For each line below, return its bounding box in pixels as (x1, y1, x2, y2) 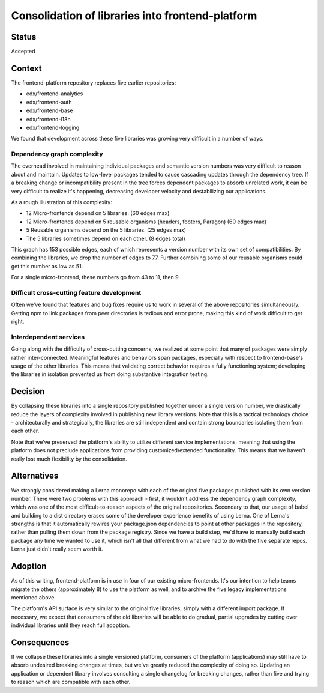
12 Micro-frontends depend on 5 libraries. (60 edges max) (26, 210, 170, 217)
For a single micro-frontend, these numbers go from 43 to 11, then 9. (11, 274, 180, 281)
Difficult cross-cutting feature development (11, 288, 142, 297)
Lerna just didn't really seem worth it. (11, 545, 103, 552)
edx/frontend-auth (26, 98, 72, 106)
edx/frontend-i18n (26, 115, 71, 123)
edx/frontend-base (26, 107, 73, 114)
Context (11, 63, 42, 73)
